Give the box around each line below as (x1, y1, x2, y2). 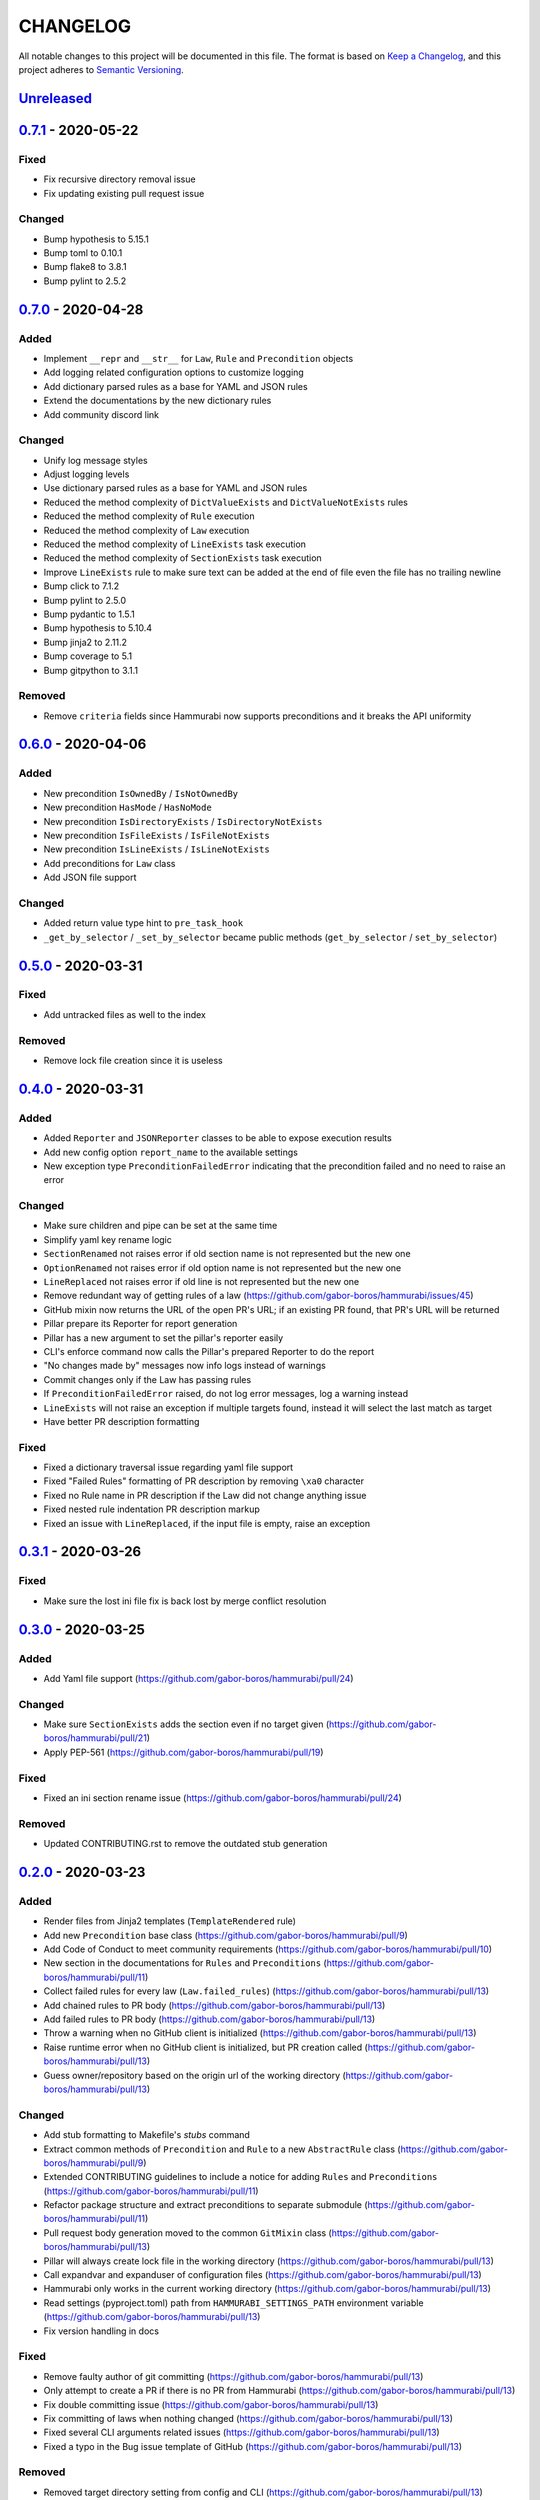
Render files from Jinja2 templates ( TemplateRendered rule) (43, 1915, 297, 1927)
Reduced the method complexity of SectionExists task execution (43, 552, 322, 564)
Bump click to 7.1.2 (43, 580, 120, 592)
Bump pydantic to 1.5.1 (43, 608, 135, 620)
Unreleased (18, 90, 93, 107)
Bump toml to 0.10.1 (43, 247, 123, 259)
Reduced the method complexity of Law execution (43, 524, 250, 536)
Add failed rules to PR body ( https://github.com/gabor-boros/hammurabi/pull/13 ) (43, 2013, 376, 2025)
